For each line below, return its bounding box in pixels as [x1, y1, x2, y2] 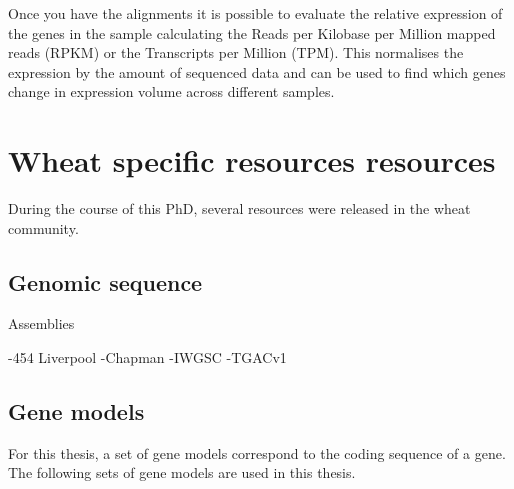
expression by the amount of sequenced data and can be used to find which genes [8, 61, 506, 82]
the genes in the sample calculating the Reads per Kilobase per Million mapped [8, 22, 496, 43]
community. [8, 217, 79, 238]
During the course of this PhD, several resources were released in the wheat [8, 198, 471, 219]
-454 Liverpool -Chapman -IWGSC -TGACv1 [8, 347, 287, 368]
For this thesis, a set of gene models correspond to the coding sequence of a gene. [8, 442, 506, 463]
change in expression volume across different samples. [8, 81, 335, 102]
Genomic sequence [8, 266, 203, 297]
